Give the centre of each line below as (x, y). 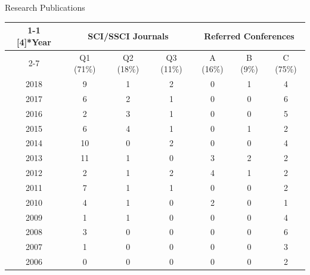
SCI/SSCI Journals (128, 35)
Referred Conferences (249, 35)
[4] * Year (34, 41)
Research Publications (45, 7)
